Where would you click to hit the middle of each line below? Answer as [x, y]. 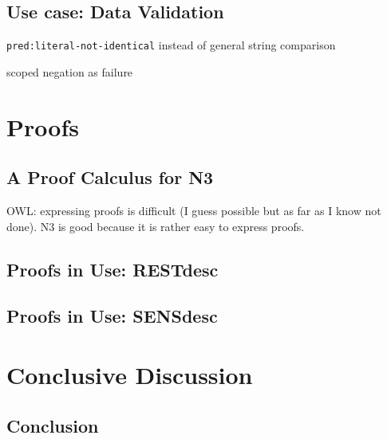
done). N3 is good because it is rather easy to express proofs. [156, 226]
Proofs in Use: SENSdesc [112, 316]
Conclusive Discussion [130, 374]
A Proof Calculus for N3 [110, 177]
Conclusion [53, 425]
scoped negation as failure [70, 71]
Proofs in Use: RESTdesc [113, 269]
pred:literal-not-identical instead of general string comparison [171, 45]
